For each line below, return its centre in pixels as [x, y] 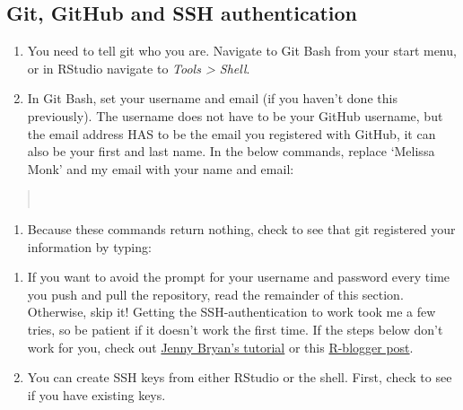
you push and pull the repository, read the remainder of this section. [215, 294]
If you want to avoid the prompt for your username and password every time [239, 277]
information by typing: [89, 246]
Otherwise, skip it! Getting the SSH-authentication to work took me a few [231, 312]
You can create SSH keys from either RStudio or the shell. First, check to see [240, 377]
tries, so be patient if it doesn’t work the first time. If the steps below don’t [235, 329]
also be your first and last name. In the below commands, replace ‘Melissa [231, 151]
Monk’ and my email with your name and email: [161, 168]
